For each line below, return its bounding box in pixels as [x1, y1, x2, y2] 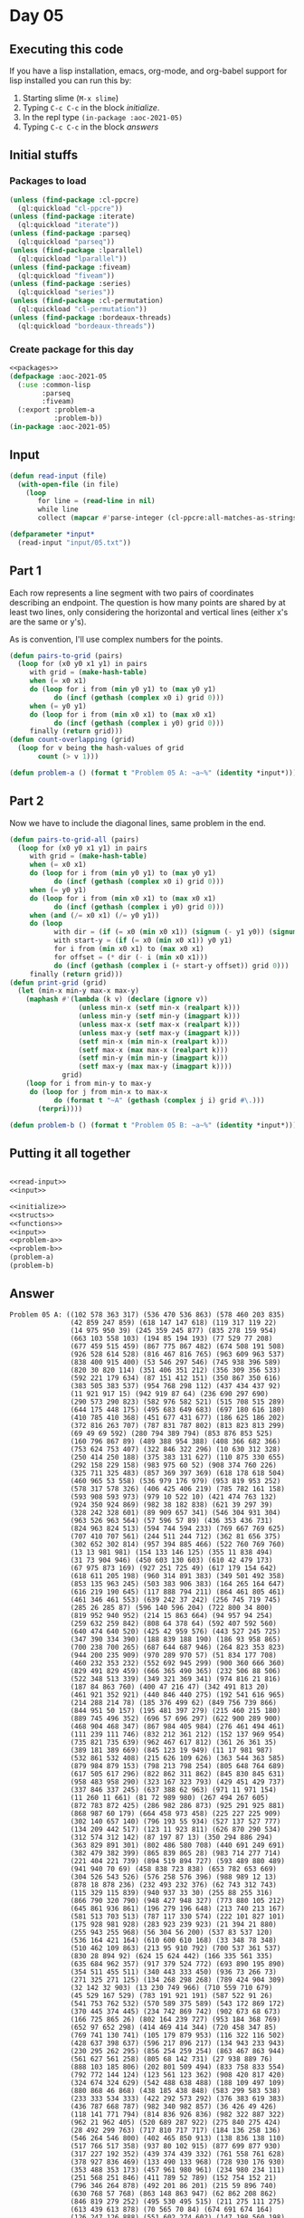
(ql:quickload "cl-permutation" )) [17, 305, 147, 314]
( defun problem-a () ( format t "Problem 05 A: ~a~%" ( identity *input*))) [9, 768, 298, 777]
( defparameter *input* [9, 530, 95, 539]
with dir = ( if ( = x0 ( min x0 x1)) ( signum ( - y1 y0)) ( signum [53, 928, 298, 937]
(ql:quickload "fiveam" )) [17, 271, 116, 281]
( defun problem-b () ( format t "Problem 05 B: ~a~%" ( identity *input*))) [9, 1120, 298, 1129]
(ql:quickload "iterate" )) [17, 221, 119, 230]
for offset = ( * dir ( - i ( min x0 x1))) [53, 952, 208, 962]
